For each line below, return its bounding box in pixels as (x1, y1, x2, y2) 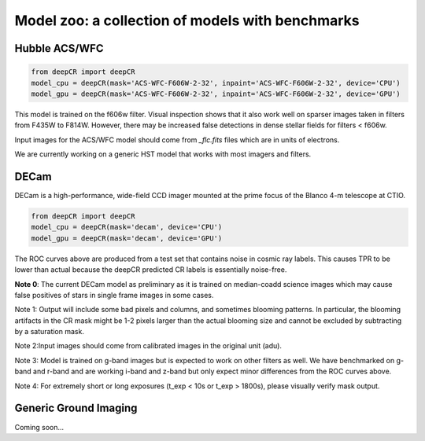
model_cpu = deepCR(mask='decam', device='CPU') (31, 222, 223, 232)
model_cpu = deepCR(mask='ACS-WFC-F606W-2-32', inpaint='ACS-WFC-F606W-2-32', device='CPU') (31, 79, 401, 87)
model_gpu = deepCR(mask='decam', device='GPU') (31, 233, 223, 243)
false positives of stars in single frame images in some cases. (14, 290, 214, 300)
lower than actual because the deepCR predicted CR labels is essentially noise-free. (14, 265, 287, 274)
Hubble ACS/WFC (14, 42, 104, 55)
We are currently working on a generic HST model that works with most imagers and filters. (14, 149, 312, 159)
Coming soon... (14, 422, 65, 432)
